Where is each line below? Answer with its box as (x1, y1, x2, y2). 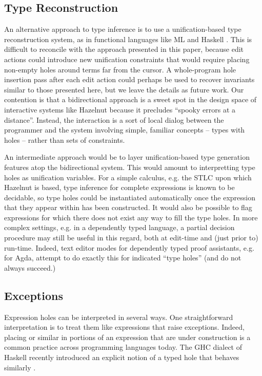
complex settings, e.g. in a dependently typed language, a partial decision (4, 222, 235, 233)
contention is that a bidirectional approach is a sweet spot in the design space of (4, 94, 257, 105)
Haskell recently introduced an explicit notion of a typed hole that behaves (4, 352, 239, 363)
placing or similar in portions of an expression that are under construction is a (4, 331, 251, 342)
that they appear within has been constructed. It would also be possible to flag (4, 202, 252, 213)
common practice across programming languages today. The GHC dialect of (4, 342, 243, 352)
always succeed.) (4, 262, 56, 273)
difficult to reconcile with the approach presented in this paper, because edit (4, 44, 244, 54)
